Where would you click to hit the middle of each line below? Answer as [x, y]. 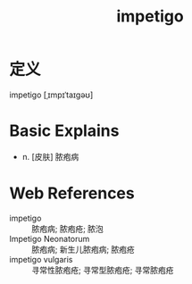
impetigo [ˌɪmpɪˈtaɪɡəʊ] [51, 95]
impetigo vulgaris [41, 259]
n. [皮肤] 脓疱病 [50, 156]
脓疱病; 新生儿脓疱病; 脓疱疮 [83, 249]
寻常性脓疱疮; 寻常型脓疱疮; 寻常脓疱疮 [103, 270]
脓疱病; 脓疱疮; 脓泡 [68, 229]
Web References [72, 193]
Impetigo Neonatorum [50, 238]
